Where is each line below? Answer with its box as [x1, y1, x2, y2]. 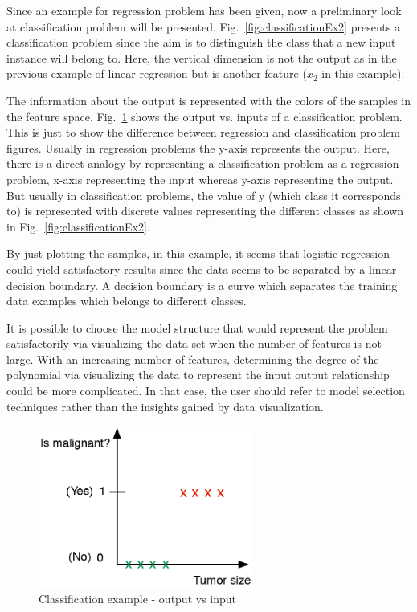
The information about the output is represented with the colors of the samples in [6, 92, 411, 108]
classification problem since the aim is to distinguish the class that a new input [6, 34, 396, 51]
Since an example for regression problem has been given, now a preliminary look [6, 2, 402, 18]
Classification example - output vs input [39, 590, 237, 606]
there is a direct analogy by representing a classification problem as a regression [6, 155, 399, 172]
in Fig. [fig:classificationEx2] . [6, 218, 150, 235]
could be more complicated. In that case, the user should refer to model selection [6, 382, 405, 399]
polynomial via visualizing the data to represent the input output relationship [6, 366, 390, 383]
